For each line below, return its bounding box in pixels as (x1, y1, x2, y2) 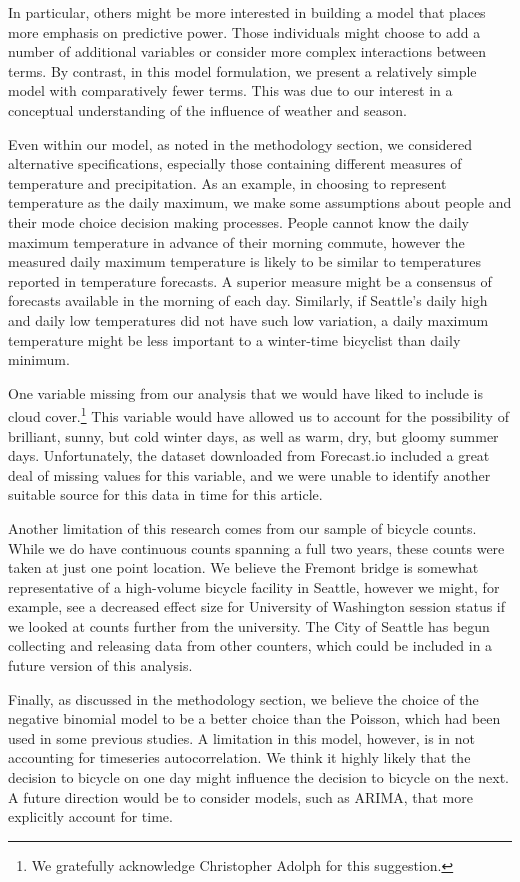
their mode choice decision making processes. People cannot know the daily (8, 211, 469, 232)
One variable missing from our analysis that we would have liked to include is (8, 382, 483, 403)
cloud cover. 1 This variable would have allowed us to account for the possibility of (8, 403, 509, 426)
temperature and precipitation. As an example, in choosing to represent (8, 172, 447, 193)
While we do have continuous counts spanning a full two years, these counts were (8, 537, 505, 558)
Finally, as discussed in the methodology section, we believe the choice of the (8, 688, 479, 709)
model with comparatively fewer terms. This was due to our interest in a (8, 80, 453, 101)
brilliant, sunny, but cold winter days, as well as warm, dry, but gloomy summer (8, 425, 499, 446)
